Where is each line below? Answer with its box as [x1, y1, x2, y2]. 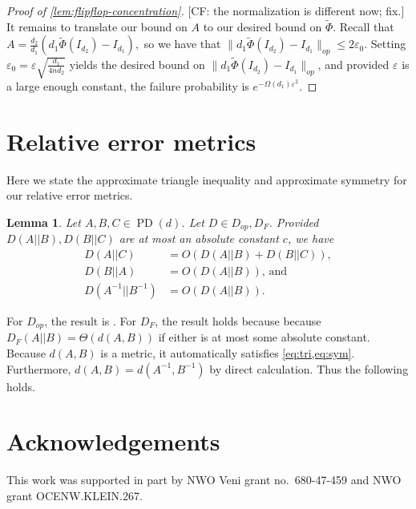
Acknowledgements [6, 425, 220, 458]
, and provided [317, 55, 390, 72]
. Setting [364, 35, 406, 52]
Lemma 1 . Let [6, 213, 81, 230]
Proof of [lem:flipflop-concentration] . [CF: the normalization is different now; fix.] [6, 2, 405, 18]
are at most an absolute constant [119, 230, 279, 247]
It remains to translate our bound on [6, 18, 188, 34]
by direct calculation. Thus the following [209, 360, 409, 377]
